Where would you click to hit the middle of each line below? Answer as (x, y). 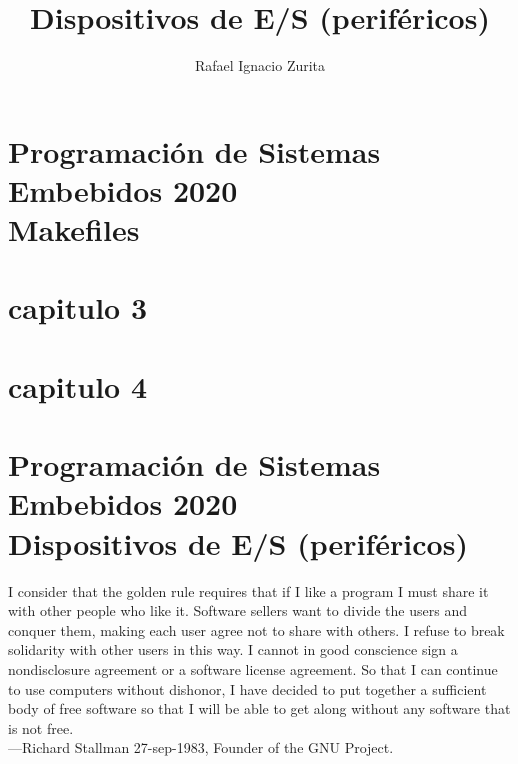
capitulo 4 (78, 385)
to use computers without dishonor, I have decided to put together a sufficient (247, 688)
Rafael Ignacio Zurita (260, 65)
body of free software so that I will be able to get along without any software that (259, 708)
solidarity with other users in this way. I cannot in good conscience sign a (233, 649)
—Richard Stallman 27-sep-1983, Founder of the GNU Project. (201, 747)
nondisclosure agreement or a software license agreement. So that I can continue (253, 668)
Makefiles (74, 229)
